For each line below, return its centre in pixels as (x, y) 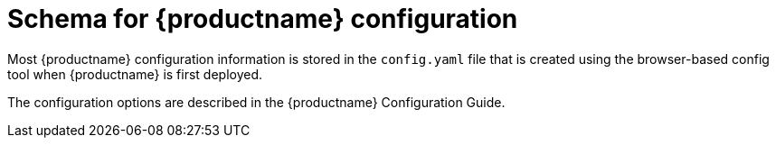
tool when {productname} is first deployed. (135, 74)
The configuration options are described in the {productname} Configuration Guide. (256, 102)
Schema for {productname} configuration (263, 19)
